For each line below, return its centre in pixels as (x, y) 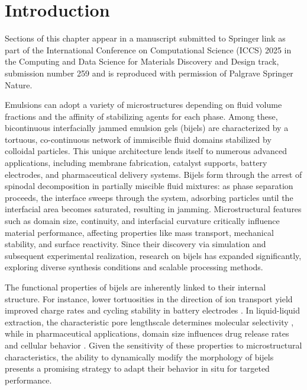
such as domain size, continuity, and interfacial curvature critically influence (142, 221)
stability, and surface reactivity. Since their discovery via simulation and (135, 244)
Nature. (19, 84)
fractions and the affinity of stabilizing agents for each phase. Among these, (141, 116)
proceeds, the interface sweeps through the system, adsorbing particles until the (149, 197)
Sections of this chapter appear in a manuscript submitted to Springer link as (145, 38)
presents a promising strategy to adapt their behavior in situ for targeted (137, 368)
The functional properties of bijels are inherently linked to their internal (135, 287)
